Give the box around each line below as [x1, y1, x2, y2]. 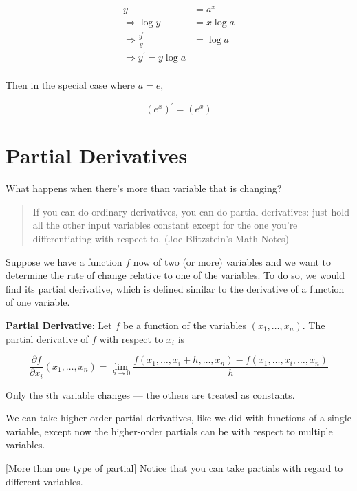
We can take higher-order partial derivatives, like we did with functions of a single [6, 410, 351, 425]
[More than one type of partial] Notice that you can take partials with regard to [6, 461, 343, 475]
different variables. [6, 474, 83, 488]
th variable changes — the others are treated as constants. [49, 387, 295, 401]
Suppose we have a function [6, 254, 122, 269]
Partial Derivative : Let [6, 317, 112, 332]
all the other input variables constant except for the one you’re [32, 218, 298, 232]
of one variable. [6, 295, 70, 309]
